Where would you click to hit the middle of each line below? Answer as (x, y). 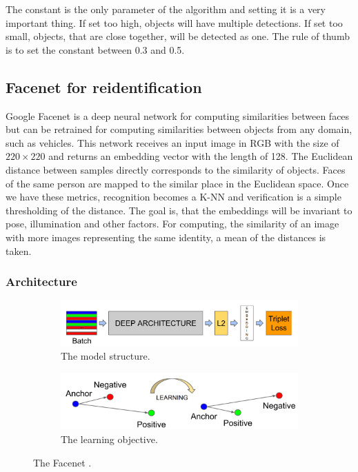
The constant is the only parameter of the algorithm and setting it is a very (166, 9)
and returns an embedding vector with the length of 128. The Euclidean (201, 156)
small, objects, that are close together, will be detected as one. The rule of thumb (178, 36)
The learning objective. (109, 439)
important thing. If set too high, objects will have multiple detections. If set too (174, 22)
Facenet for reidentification (104, 86)
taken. (19, 250)
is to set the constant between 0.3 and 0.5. (95, 49)
